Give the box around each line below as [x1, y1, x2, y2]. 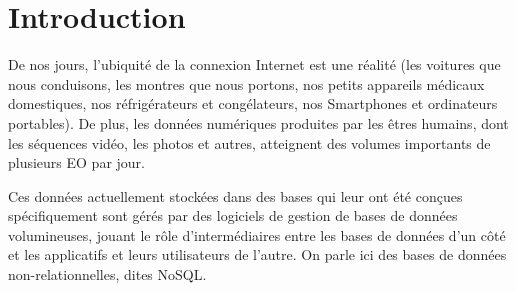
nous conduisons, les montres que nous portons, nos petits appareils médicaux [8, 73, 485, 94]
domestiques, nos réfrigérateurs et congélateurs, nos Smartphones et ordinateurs [8, 93, 498, 114]
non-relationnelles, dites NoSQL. [8, 264, 207, 285]
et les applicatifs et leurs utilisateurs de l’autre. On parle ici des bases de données [8, 244, 507, 265]
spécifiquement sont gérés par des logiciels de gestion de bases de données [8, 205, 458, 226]
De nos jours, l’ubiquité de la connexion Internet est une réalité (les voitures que [8, 54, 501, 75]
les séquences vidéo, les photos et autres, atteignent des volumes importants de [8, 132, 491, 153]
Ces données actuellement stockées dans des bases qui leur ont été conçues [8, 185, 463, 206]
